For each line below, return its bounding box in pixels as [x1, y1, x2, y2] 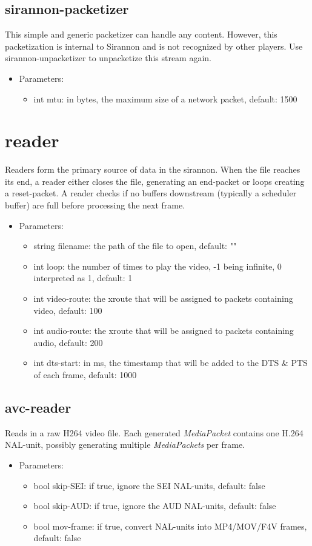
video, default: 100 [33, 304, 102, 316]
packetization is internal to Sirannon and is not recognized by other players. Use [5, 39, 303, 52]
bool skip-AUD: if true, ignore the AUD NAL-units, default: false [33, 499, 276, 512]
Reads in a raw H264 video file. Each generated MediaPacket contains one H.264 [5, 426, 304, 439]
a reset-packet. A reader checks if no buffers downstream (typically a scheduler [5, 187, 297, 199]
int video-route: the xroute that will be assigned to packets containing [33, 292, 293, 305]
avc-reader [5, 398, 71, 416]
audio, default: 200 [33, 336, 103, 348]
